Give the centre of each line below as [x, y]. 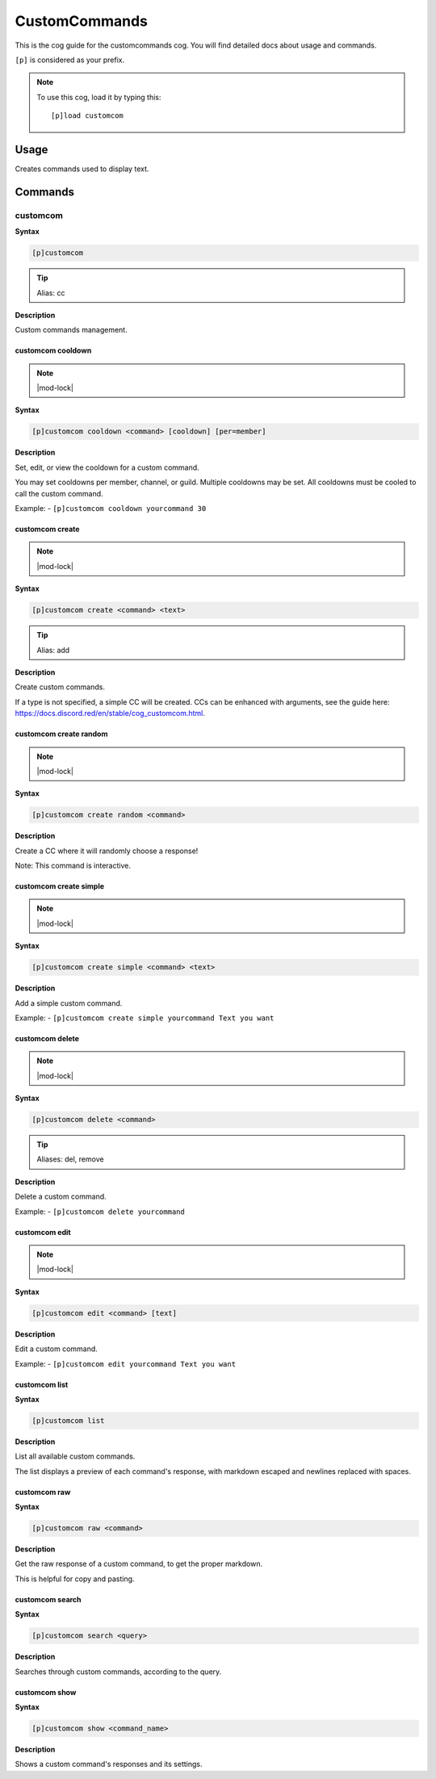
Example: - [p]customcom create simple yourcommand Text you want [145, 1018]
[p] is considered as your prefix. [70, 60]
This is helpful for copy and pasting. [75, 1579]
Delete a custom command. [61, 1197]
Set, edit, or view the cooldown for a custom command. [107, 467]
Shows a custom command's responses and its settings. [109, 1764]
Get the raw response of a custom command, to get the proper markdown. [138, 1564]
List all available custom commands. [75, 1456]
